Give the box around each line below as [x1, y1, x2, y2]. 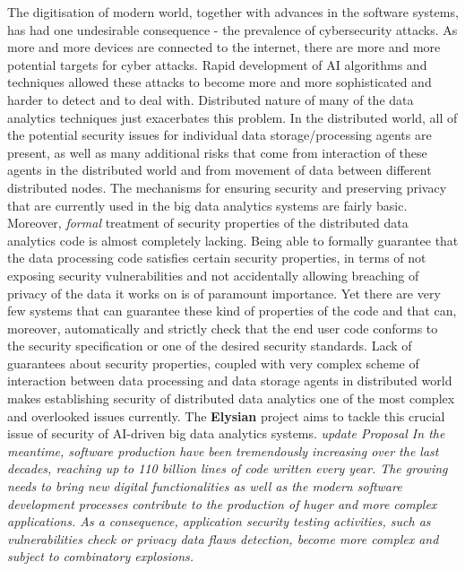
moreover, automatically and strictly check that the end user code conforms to [7, 318, 438, 337]
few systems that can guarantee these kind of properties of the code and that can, [7, 301, 457, 320]
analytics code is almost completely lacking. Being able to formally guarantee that [7, 230, 459, 249]
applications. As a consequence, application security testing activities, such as [7, 512, 431, 531]
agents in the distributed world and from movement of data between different [7, 160, 432, 179]
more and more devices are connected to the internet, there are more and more [7, 38, 441, 56]
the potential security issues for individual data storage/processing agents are [7, 125, 432, 144]
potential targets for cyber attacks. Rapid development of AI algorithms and [7, 55, 427, 74]
